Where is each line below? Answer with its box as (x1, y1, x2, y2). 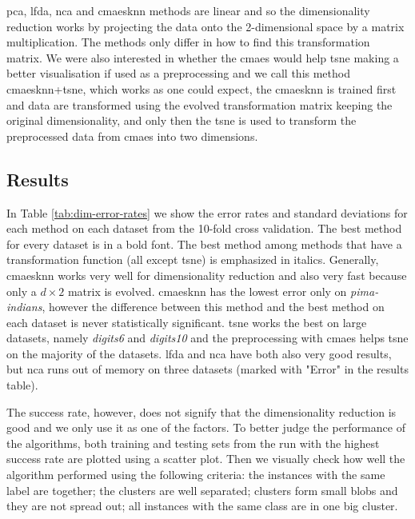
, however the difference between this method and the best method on (42, 298, 385, 315)
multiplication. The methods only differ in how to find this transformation (6, 34, 370, 50)
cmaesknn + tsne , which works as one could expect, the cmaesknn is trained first (6, 80, 397, 97)
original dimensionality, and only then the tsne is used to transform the (6, 112, 357, 129)
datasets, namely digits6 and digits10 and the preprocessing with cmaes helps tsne (6, 329, 409, 346)
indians (6, 298, 42, 315)
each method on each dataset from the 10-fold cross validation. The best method (6, 220, 402, 237)
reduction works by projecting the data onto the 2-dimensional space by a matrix (6, 18, 405, 34)
